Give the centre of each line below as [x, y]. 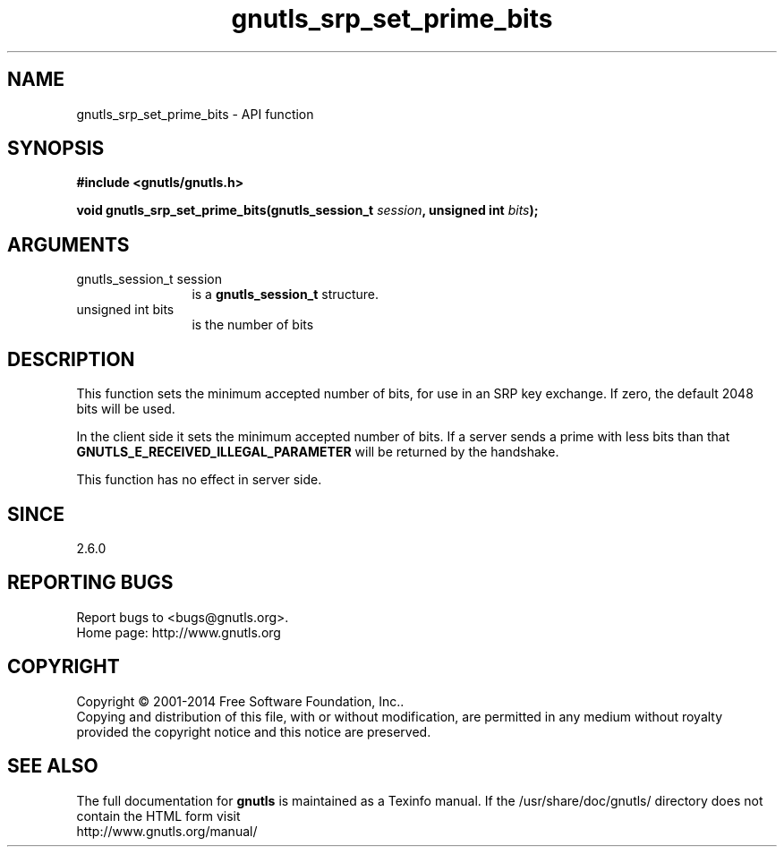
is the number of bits [253, 325]
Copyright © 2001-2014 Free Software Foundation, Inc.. [240, 701]
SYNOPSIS [56, 149]
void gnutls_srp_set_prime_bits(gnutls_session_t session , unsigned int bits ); [307, 210]
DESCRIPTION [71, 359]
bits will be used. [126, 409]
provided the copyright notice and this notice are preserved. [254, 731]
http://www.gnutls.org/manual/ [167, 831]
